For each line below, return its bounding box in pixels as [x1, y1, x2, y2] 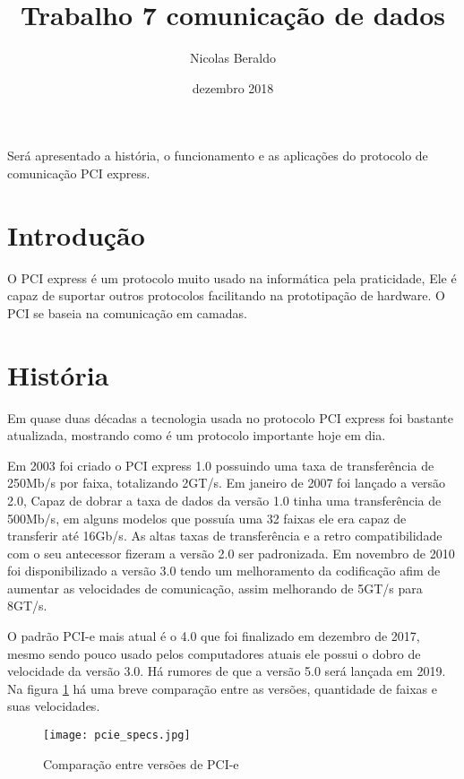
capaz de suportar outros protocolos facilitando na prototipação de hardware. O [7, 286, 445, 305]
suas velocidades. [7, 697, 100, 715]
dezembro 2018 [192, 78, 274, 97]
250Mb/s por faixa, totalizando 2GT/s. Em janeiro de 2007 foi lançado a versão [7, 473, 446, 492]
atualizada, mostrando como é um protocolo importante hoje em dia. [7, 426, 386, 445]
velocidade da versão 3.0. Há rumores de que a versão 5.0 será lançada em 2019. [7, 662, 446, 680]
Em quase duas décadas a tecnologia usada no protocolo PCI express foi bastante [7, 408, 453, 427]
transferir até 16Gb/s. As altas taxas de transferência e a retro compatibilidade [7, 526, 443, 545]
